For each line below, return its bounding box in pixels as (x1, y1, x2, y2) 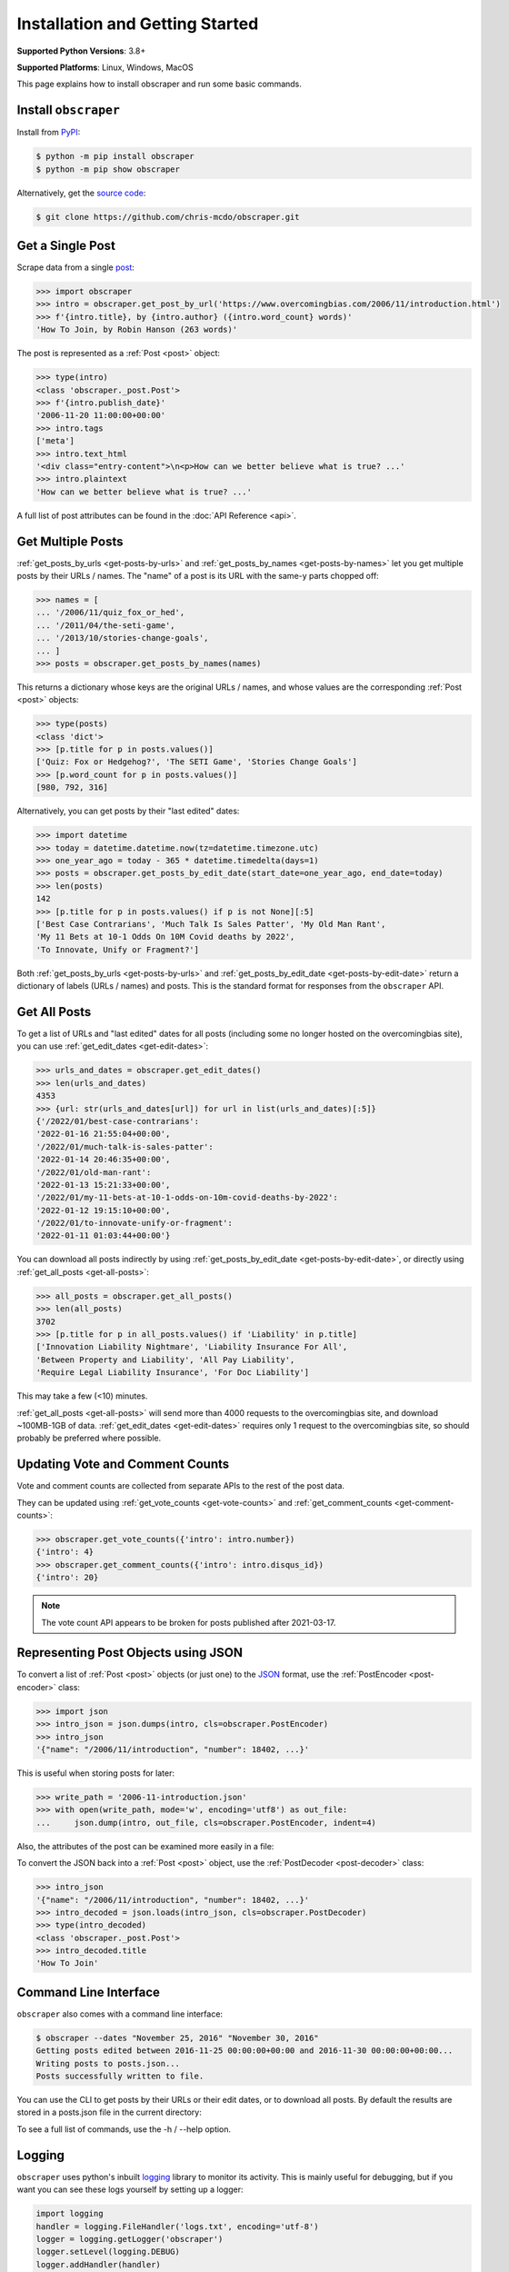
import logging (35, 2208, 104, 2219)
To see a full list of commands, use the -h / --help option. (16, 2123, 232, 2135)
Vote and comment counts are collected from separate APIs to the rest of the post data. (16, 1480, 345, 1491)
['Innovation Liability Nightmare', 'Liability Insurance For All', (35, 1341, 348, 1352)
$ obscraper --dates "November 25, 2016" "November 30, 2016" (35, 2032, 319, 2043)
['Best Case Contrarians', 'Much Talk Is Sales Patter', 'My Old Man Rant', (35, 919, 386, 929)
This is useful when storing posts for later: (16, 1768, 175, 1779)
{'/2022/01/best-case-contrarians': (35, 1116, 200, 1126)
